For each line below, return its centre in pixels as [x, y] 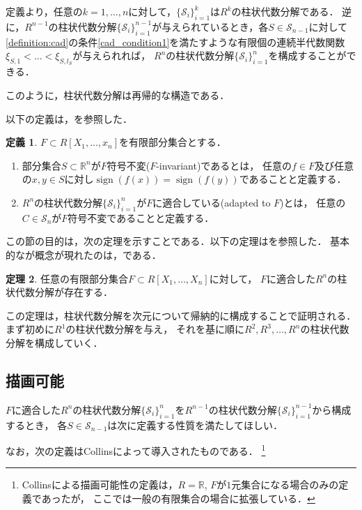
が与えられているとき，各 [210, 26]
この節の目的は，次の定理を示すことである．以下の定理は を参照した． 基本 [178, 241]
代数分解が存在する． [64, 292]
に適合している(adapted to [212, 202]
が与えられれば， [112, 55]
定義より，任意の [44, 11]
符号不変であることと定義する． [141, 217]
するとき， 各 [37, 425]
